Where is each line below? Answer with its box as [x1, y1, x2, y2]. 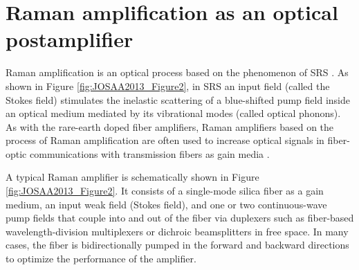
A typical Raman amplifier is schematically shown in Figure [6, 170, 259, 184]
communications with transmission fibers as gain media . [29, 146, 270, 161]
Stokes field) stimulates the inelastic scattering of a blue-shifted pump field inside [6, 92, 350, 107]
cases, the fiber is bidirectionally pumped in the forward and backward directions [6, 237, 349, 252]
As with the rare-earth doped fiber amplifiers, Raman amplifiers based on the [6, 119, 334, 134]
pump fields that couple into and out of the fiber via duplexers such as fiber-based [6, 210, 354, 225]
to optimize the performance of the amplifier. [6, 251, 196, 266]
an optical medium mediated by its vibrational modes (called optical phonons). [6, 106, 341, 120]
